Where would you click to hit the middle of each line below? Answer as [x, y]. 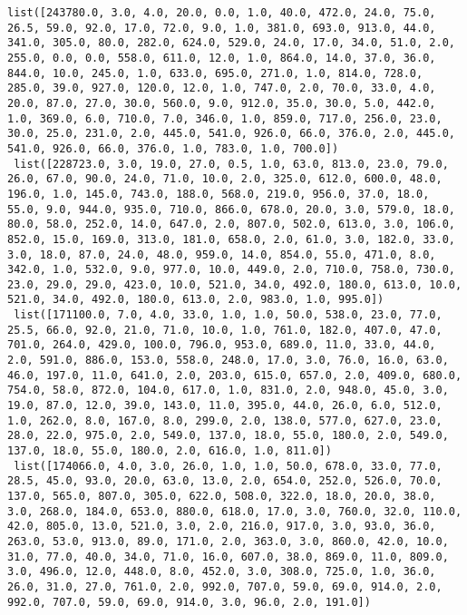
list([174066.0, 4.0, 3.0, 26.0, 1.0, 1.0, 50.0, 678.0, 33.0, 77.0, [228, 466]
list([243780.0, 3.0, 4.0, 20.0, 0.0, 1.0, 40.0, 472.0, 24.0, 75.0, [222, 13]
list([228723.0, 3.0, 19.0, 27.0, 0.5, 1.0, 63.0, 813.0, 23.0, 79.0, [231, 164]
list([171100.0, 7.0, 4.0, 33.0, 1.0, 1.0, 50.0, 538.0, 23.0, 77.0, [228, 315]
